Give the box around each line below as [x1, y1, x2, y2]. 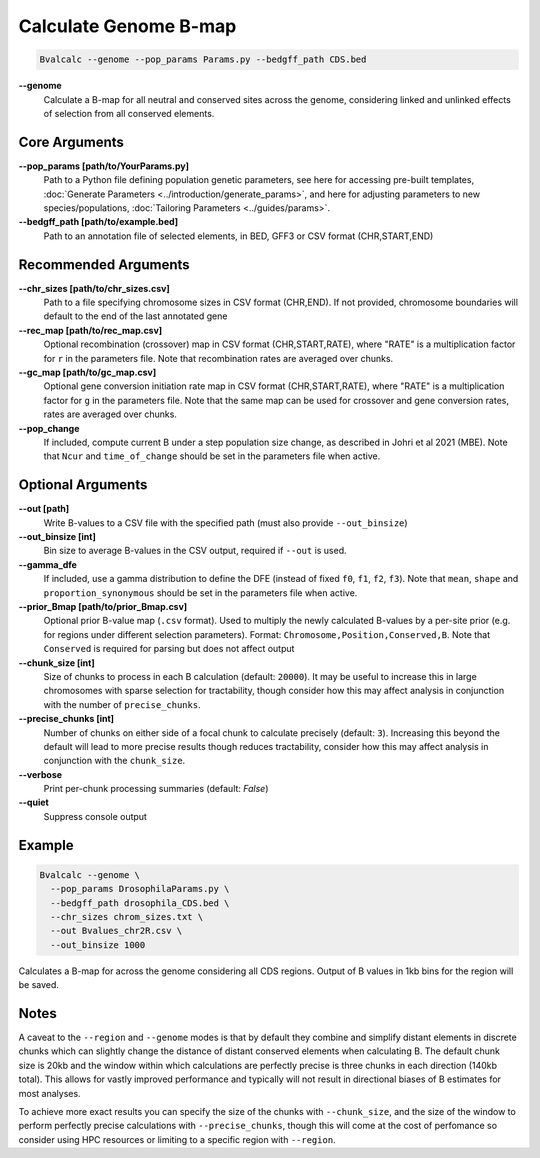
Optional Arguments [18, 476, 148, 494]
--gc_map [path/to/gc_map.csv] [18, 366, 157, 379]
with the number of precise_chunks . [43, 698, 201, 710]
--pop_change [18, 422, 80, 434]
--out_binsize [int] [18, 531, 97, 543]
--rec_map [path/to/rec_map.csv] [18, 324, 163, 336]
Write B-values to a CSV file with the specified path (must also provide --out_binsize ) [43, 516, 409, 529]
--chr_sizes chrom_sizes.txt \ [50, 911, 204, 923]
